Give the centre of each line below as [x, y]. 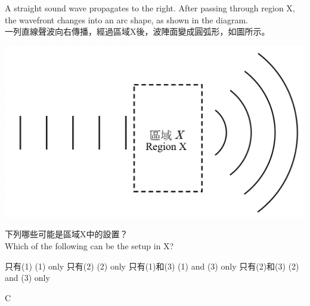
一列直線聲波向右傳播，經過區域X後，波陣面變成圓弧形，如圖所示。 [137, 31]
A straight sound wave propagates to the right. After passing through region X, [150, 8]
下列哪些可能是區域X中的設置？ [66, 234]
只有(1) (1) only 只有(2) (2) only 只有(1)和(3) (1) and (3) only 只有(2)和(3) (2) [152, 266]
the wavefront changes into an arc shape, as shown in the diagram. [126, 19]
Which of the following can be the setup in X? [89, 245]
